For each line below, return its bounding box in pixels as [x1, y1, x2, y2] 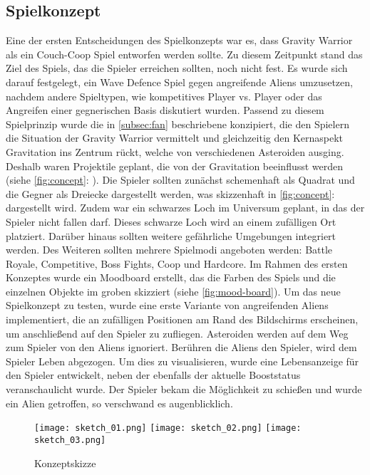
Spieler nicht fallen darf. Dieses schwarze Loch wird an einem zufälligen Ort [6, 214, 336, 229]
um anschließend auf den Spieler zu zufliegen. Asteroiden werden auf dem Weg [6, 325, 349, 340]
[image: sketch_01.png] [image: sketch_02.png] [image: [34, 423, 302, 434]
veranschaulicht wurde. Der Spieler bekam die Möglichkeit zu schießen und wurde [6, 382, 362, 397]
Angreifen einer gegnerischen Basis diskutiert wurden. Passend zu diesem [6, 103, 324, 118]
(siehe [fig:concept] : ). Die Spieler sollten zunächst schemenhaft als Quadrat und [6, 172, 355, 187]
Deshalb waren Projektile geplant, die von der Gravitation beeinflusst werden [6, 158, 344, 173]
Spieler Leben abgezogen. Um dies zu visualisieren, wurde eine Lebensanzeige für [6, 353, 359, 368]
